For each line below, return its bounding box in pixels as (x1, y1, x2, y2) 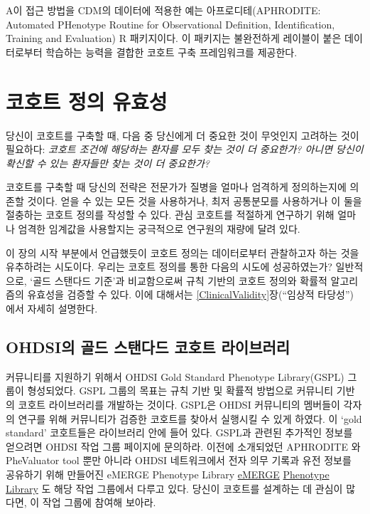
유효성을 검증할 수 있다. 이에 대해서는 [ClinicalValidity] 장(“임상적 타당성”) (27, 287, 354, 302)
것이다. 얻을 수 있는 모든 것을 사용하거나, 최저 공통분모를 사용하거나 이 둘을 (27, 193, 362, 208)
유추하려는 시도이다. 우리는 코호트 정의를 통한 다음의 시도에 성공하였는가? (6, 259, 332, 274)
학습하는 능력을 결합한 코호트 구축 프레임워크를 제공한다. (45, 44, 298, 59)
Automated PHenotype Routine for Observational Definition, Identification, (6, 16, 335, 31)
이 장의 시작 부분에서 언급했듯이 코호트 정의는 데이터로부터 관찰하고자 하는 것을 (6, 245, 359, 260)
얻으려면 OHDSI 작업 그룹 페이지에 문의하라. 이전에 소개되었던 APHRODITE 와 (6, 439, 361, 453)
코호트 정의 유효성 (6, 86, 168, 115)
